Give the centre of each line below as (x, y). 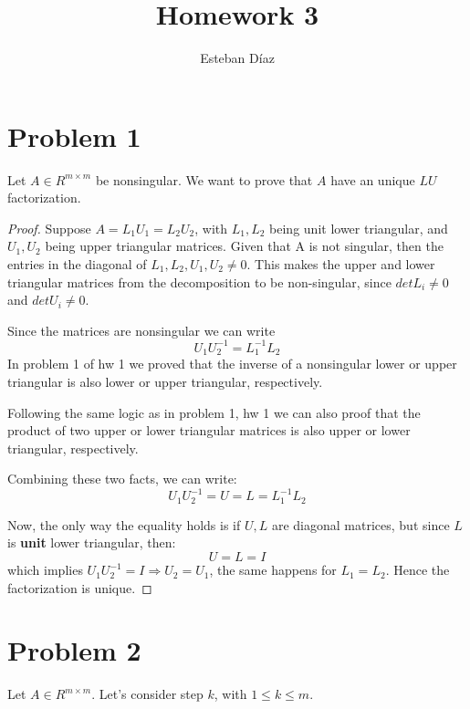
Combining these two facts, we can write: (122, 479)
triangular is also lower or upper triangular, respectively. (165, 381)
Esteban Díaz (237, 58)
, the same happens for (273, 570)
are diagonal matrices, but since (360, 524)
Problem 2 (74, 650)
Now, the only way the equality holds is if (124, 524)
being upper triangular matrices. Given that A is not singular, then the (244, 246)
